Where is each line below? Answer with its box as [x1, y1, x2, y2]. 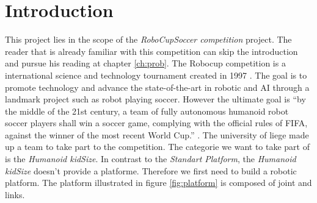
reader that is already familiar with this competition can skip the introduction [5, 45, 298, 57]
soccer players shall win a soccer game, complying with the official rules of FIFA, [5, 116, 308, 129]
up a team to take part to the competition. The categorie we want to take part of [5, 140, 310, 153]
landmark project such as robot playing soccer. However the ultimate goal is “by [5, 93, 306, 105]
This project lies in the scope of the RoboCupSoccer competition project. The [5, 33, 292, 46]
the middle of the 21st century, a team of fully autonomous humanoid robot [5, 104, 289, 117]
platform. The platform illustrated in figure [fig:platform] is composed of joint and [5, 176, 312, 189]
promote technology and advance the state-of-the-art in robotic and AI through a [5, 80, 310, 93]
